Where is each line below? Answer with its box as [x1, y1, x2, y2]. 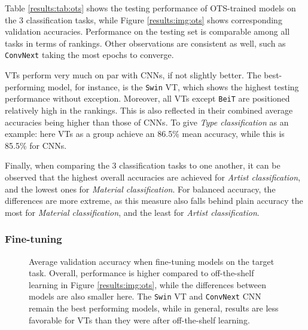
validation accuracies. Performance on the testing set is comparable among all [5, 25, 290, 38]
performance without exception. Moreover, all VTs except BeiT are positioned [5, 92, 290, 105]
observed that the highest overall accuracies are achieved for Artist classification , [5, 170, 301, 183]
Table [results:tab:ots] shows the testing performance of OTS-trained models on [5, 2, 296, 14]
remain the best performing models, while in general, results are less [29, 301, 279, 314]
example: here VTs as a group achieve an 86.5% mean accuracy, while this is [5, 127, 285, 140]
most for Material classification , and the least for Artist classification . [5, 206, 260, 218]
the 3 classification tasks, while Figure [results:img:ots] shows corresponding [5, 13, 282, 26]
